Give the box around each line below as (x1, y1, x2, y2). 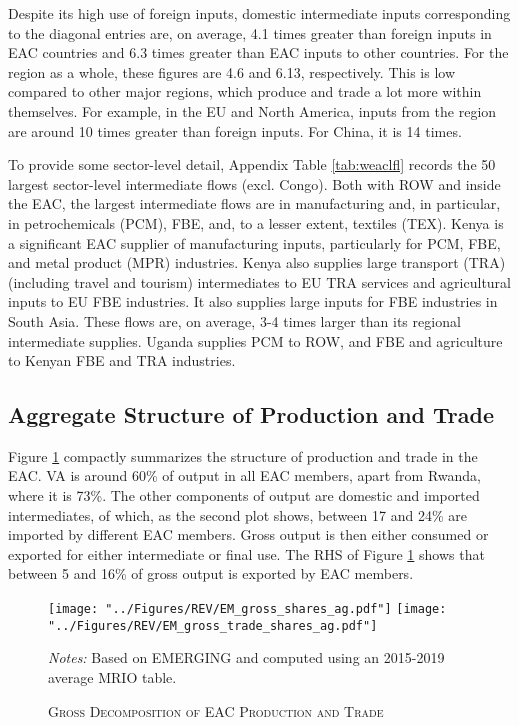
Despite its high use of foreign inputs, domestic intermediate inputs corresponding (8, 3, 511, 23)
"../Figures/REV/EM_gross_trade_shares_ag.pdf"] (48, 618, 378, 633)
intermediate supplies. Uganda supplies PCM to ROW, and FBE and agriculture (8, 330, 503, 351)
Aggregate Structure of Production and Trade (8, 399, 494, 430)
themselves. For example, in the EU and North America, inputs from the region (8, 100, 497, 121)
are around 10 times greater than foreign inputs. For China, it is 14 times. (8, 120, 462, 141)
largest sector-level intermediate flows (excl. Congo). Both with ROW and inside (8, 173, 501, 194)
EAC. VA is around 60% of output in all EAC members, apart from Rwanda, (8, 465, 482, 486)
